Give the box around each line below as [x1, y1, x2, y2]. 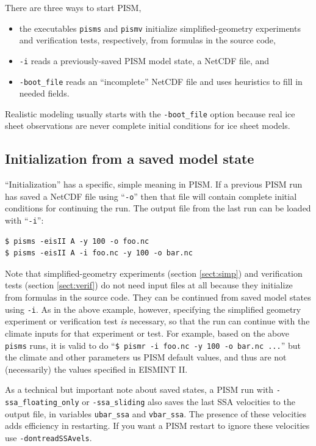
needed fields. [19, 87, 70, 100]
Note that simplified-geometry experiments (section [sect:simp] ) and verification [5, 266, 303, 279]
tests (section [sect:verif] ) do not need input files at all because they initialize [5, 279, 293, 291]
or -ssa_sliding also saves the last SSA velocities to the [82, 395, 295, 408]
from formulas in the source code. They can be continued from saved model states [5, 291, 311, 304]
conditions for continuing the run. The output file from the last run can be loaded [5, 202, 311, 214]
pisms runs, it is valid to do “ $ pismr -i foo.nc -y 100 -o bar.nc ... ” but [5, 338, 301, 351]
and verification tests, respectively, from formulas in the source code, [19, 34, 276, 46]
